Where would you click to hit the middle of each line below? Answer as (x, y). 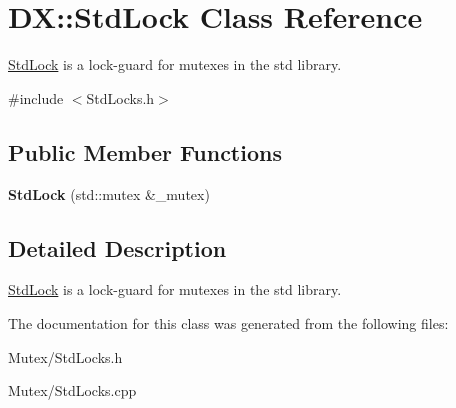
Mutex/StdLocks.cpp (72, 390)
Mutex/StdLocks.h (65, 356)
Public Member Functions (145, 151)
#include (36, 97)
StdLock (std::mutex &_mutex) (109, 193)
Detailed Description (117, 247)
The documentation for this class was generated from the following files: (228, 322)
